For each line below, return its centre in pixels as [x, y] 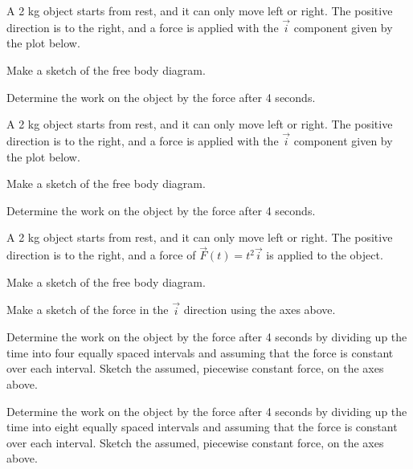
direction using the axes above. [260, 310]
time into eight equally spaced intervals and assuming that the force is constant [202, 427]
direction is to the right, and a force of [101, 255]
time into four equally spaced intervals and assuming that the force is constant [200, 352]
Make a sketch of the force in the [88, 310]
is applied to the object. [325, 255]
